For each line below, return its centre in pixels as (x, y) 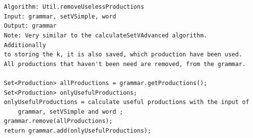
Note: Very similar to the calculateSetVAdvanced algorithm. (106, 35)
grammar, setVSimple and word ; (70, 112)
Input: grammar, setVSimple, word (60, 16)
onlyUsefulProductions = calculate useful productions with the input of (127, 102)
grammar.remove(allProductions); (58, 121)
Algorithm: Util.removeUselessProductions (74, 7)
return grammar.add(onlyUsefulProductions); (78, 130)
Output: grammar (30, 26)
